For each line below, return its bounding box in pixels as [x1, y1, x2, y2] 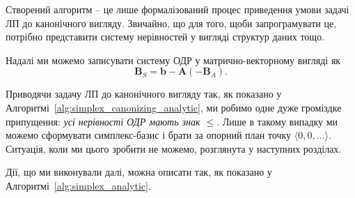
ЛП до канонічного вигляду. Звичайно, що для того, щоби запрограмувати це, [6, 15, 337, 30]
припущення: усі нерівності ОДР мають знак [6, 114, 200, 128]
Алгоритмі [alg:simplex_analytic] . [6, 178, 151, 192]
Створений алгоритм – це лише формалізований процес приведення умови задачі [6, 2, 349, 16]
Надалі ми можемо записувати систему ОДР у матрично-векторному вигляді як [6, 52, 341, 67]
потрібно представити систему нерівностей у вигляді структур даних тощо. [6, 29, 325, 44]
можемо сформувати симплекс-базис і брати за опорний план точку [6, 128, 292, 142]
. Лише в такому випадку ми [216, 114, 338, 128]
